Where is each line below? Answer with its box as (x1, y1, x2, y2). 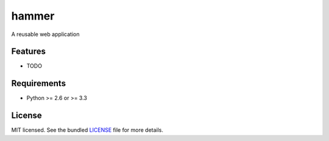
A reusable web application (11, 31, 80, 38)
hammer (11, 9, 55, 23)
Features (11, 46, 46, 57)
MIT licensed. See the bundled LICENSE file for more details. (11, 126, 164, 134)
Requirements (11, 78, 66, 89)
